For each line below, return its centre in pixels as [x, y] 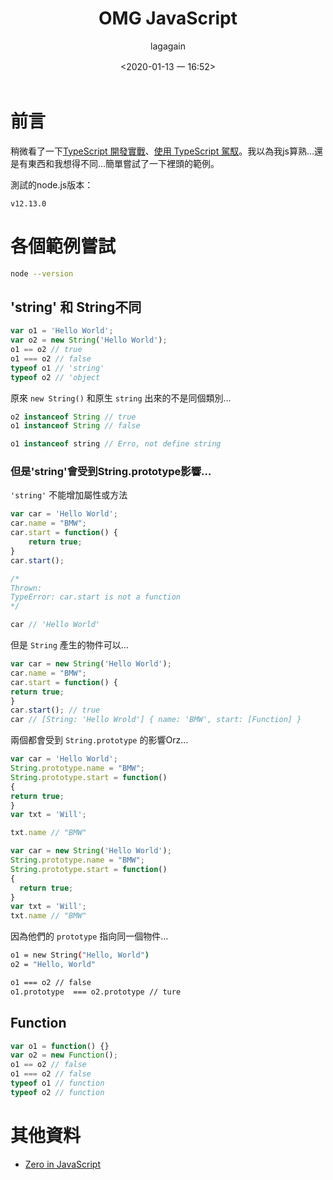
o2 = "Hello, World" [53, 965]
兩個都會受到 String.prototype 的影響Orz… [99, 740]
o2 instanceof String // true [73, 417]
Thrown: [26, 588]
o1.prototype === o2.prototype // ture [96, 992]
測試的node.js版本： [52, 184]
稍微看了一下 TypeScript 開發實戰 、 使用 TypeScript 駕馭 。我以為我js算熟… [162, 151]
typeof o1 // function [57, 1083]
